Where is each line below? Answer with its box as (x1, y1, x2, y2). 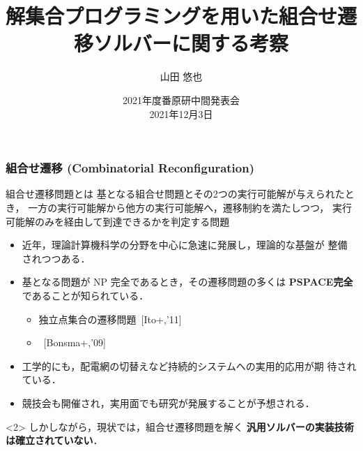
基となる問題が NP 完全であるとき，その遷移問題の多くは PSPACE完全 (22, 274, 353, 289)
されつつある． (22, 251, 91, 265)
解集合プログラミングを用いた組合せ (6, 1, 338, 30)
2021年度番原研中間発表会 (123, 92, 240, 107)
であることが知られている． (22, 288, 149, 302)
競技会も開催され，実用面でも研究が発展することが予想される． (22, 395, 315, 410)
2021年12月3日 (149, 106, 213, 121)
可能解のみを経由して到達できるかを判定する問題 (6, 214, 230, 228)
